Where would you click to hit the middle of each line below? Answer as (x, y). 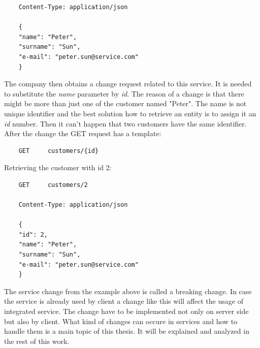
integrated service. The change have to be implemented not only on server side (126, 311)
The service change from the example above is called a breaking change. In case (128, 291)
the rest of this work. (37, 341)
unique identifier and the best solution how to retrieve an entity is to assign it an (130, 113)
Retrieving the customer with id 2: (58, 167)
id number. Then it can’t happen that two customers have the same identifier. (125, 123)
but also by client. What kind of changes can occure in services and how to (121, 321)
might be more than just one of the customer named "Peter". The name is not (125, 103)
